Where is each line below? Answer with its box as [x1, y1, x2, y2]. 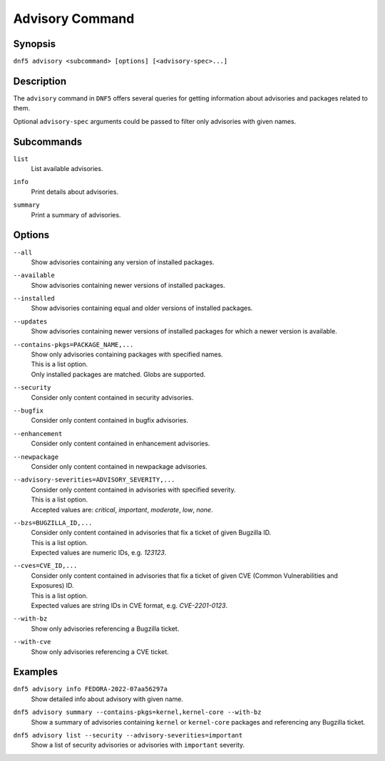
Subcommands [13, 135, 82, 147]
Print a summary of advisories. [31, 210, 121, 219]
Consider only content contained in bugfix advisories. [31, 416, 189, 425]
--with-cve [13, 638, 51, 646]
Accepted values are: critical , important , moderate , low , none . [31, 505, 213, 514]
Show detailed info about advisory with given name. [31, 695, 183, 703]
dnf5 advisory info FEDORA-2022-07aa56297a [13, 685, 168, 693]
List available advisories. [31, 165, 103, 173]
